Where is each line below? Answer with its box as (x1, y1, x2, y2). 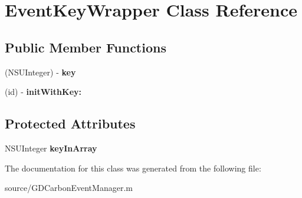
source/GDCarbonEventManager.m (5, 181, 133, 194)
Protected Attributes (5, 114, 136, 133)
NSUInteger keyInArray (5, 141, 97, 154)
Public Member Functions (5, 38, 166, 56)
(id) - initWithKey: (5, 85, 81, 98)
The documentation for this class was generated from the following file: (5, 161, 261, 174)
